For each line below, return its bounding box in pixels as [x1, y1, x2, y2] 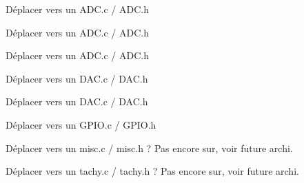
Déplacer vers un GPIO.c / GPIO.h [6, 117, 156, 131]
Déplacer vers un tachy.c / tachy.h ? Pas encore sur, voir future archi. [6, 164, 299, 178]
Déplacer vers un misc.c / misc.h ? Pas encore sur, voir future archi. [6, 140, 293, 155]
